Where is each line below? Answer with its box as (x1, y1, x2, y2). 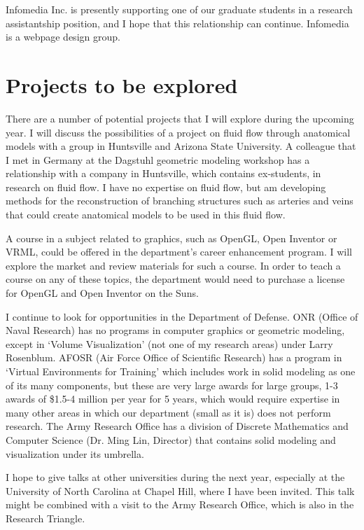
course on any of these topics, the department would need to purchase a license (6, 272, 345, 286)
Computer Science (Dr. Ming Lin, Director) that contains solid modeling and (6, 432, 336, 447)
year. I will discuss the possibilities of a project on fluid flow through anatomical (6, 125, 351, 139)
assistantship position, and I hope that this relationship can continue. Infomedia (6, 15, 349, 30)
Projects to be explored (6, 70, 238, 99)
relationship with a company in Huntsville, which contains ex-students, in (6, 166, 321, 181)
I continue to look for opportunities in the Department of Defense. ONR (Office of (6, 309, 358, 323)
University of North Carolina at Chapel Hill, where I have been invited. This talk (6, 483, 355, 498)
